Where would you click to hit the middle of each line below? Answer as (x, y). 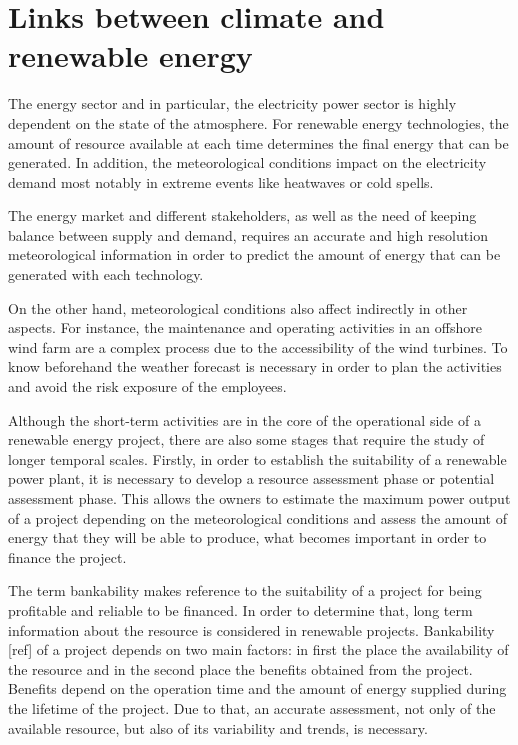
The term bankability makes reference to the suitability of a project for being (245, 590)
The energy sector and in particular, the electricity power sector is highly (232, 103)
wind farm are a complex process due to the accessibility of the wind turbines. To (258, 346)
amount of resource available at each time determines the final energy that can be (258, 142)
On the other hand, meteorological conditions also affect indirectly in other (238, 307)
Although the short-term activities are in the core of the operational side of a (244, 419)
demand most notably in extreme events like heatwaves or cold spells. (221, 181)
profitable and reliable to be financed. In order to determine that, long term (240, 609)
